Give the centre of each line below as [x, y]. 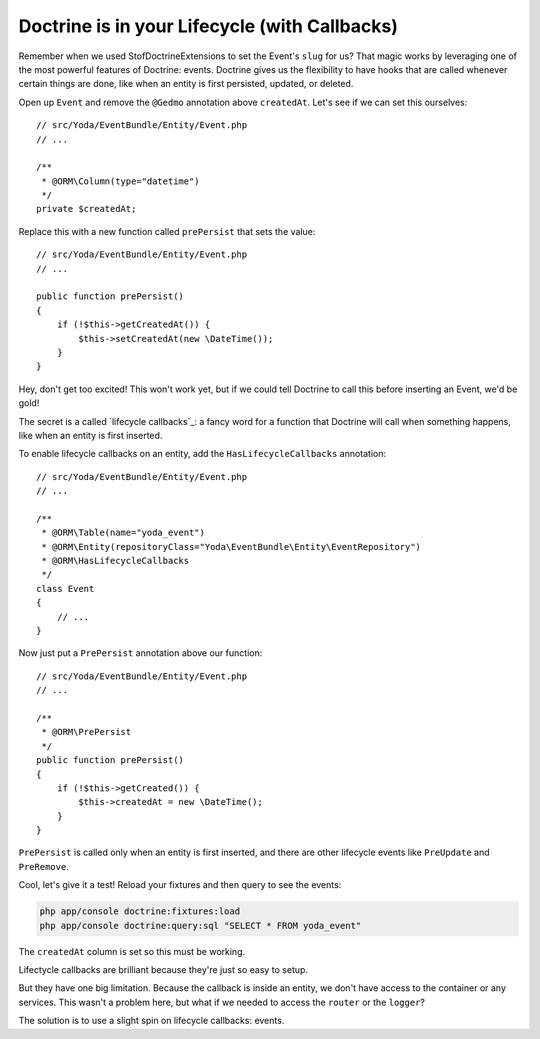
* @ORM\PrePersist [86, 732]
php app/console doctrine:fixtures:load [139, 911]
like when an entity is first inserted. [90, 435]
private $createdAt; [86, 209]
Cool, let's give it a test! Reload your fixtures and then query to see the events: [180, 885]
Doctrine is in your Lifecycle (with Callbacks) [208, 26]
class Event [65, 588]
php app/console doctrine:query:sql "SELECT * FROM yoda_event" [200, 925]
